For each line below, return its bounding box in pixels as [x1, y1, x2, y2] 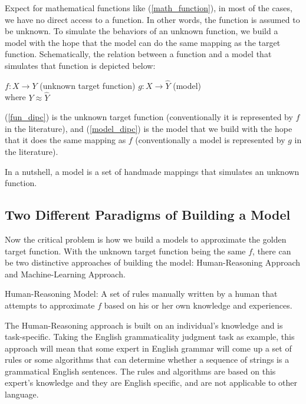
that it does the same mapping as [5, 134, 126, 146]
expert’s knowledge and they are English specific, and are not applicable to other [5, 376, 298, 389]
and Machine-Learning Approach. [5, 267, 126, 280]
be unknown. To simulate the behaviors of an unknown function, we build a [5, 25, 278, 37]
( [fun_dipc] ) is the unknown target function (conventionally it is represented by [5, 111, 293, 123]
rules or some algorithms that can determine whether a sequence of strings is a [5, 353, 289, 366]
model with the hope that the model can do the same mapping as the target [5, 36, 281, 48]
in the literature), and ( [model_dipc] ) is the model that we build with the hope [5, 122, 292, 134]
